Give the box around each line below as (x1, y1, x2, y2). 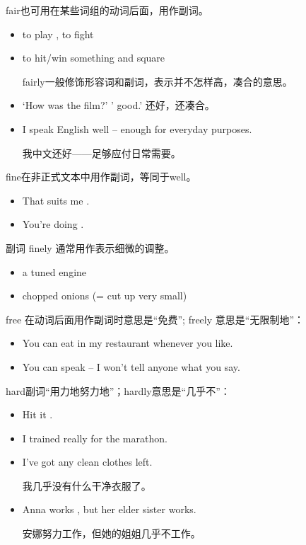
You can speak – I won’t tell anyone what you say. (22, 359, 240, 374)
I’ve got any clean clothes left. (22, 454, 153, 469)
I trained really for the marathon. (22, 430, 167, 445)
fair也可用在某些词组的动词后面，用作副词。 (6, 3, 208, 17)
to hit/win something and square (22, 50, 165, 65)
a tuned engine (22, 264, 87, 279)
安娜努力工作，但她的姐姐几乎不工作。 (22, 526, 201, 541)
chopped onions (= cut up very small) (22, 288, 187, 303)
